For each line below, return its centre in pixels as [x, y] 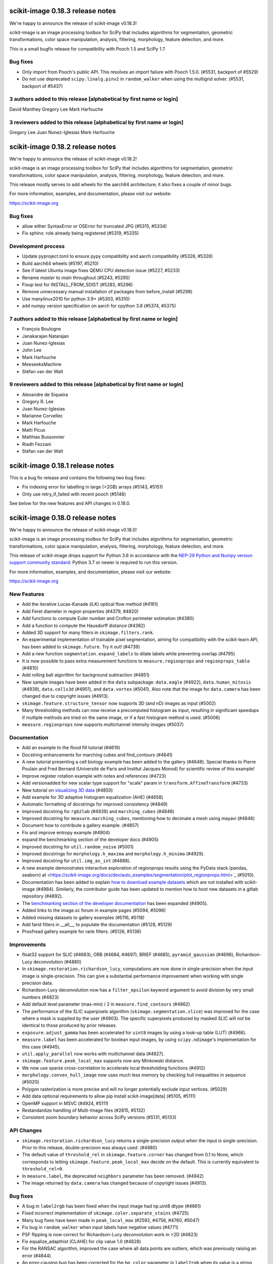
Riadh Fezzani [37, 444]
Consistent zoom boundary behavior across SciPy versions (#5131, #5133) [99, 1117]
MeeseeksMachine [42, 365]
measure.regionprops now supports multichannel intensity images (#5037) [103, 725]
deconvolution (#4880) [57, 962]
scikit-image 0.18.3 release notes [63, 11]
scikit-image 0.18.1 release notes [62, 465]
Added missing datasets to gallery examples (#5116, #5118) [83, 917]
